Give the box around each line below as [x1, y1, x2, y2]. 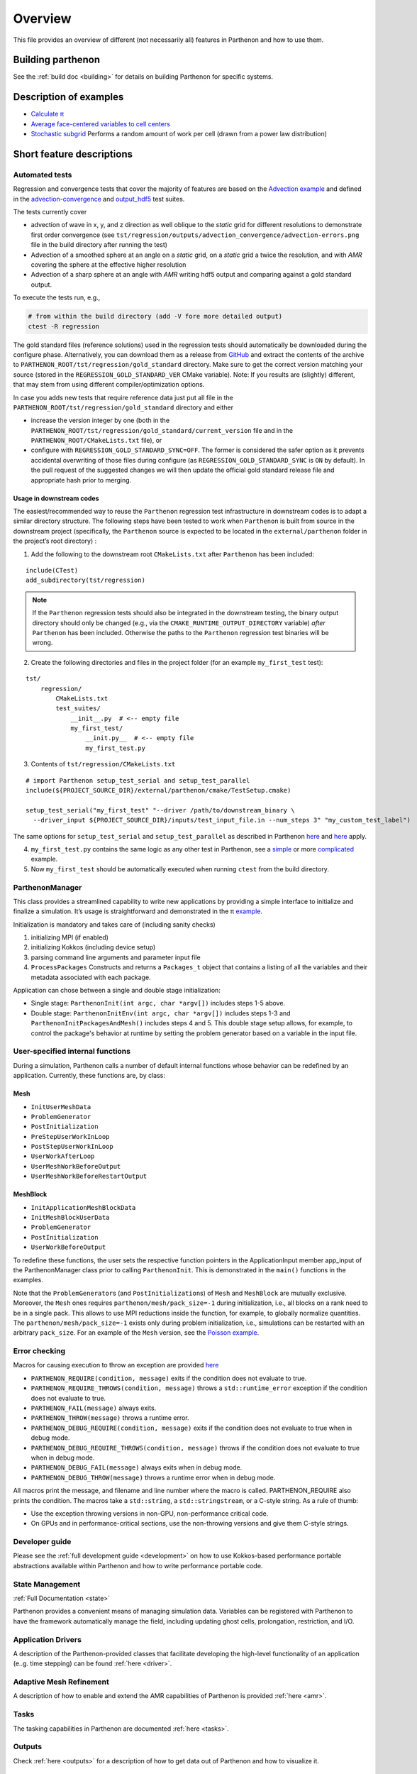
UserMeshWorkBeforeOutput [30, 1162, 121, 1170]
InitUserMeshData [30, 1103, 91, 1111]
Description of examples [13, 91, 124, 103]
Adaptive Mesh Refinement [13, 1677, 109, 1687]
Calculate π [30, 110, 65, 119]
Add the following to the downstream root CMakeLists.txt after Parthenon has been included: [30, 550, 315, 558]
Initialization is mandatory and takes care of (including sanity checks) [13, 920, 216, 929]
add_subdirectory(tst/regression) [26, 576, 145, 585]
